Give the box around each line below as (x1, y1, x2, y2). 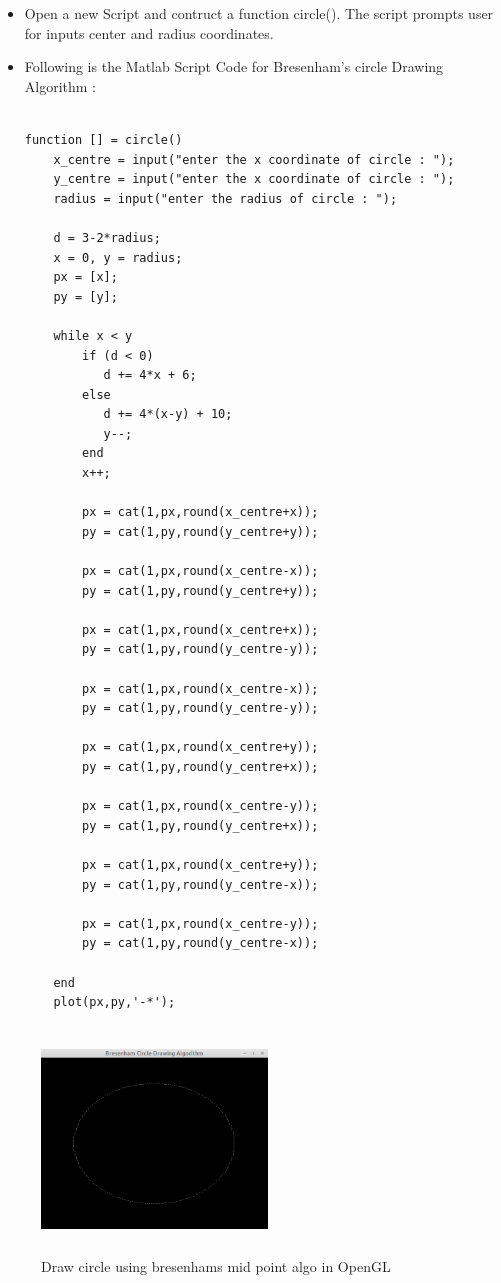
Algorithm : (24, 75, 97, 96)
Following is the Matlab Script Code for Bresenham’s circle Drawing (24, 56, 444, 77)
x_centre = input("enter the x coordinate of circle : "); (53, 152, 455, 167)
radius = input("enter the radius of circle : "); (53, 191, 398, 206)
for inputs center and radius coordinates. (24, 22, 274, 43)
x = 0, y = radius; (53, 250, 183, 265)
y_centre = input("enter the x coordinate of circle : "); (53, 172, 455, 187)
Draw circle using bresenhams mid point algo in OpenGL (41, 1256, 391, 1277)
